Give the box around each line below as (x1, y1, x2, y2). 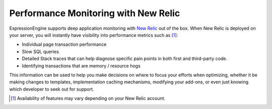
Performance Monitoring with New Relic (9, 8, 180, 19)
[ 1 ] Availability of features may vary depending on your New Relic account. (11, 95, 166, 101)
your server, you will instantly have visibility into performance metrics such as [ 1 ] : (9, 32, 178, 38)
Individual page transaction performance (22, 41, 107, 47)
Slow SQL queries (22, 48, 59, 54)
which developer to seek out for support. (9, 86, 94, 92)
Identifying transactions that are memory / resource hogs (22, 63, 141, 69)
